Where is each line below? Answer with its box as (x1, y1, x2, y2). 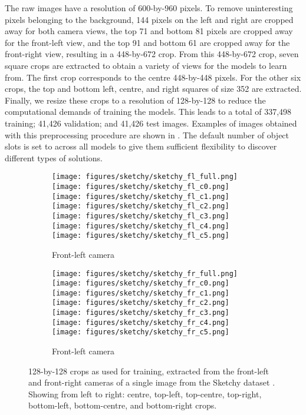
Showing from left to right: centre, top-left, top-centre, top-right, (28, 387, 262, 400)
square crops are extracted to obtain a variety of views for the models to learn (5, 59, 287, 71)
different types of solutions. (5, 151, 103, 164)
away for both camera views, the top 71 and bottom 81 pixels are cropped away (5, 25, 293, 37)
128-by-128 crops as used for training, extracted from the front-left (28, 364, 269, 377)
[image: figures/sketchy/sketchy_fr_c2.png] (52, 298, 229, 307)
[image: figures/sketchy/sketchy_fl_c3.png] (52, 211, 229, 220)
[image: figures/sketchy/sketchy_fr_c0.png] (52, 279, 229, 288)
